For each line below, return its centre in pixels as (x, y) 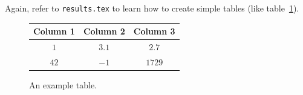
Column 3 (154, 31)
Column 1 (54, 31)
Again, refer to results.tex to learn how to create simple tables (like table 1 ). (152, 8)
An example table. (63, 84)
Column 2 (104, 31)
